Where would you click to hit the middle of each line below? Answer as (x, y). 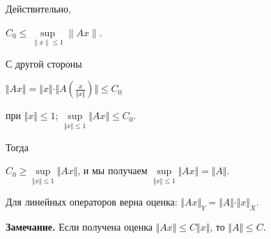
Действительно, (38, 8)
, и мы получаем (113, 170)
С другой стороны (44, 63)
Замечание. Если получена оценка (79, 227)
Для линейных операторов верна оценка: (92, 202)
